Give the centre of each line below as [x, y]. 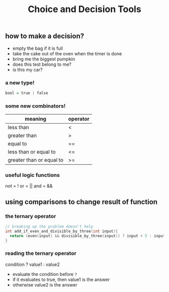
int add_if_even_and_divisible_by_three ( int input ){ [62, 231]
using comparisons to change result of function [81, 202]
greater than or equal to [36, 160]
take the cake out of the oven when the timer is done [67, 53]
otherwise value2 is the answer [45, 284]
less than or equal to [32, 152]
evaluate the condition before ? [45, 274]
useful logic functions [33, 175]
